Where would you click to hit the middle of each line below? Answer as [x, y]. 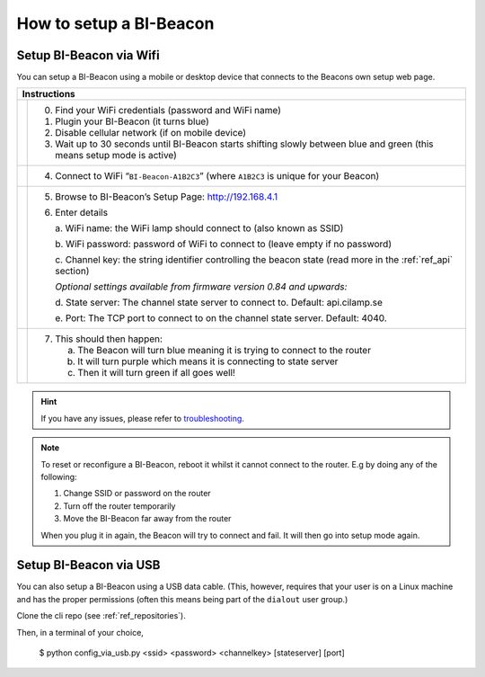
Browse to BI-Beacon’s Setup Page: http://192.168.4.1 [167, 197]
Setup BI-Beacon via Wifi [88, 55]
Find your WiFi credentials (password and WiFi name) [168, 111]
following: [59, 477]
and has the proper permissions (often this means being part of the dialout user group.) [182, 599]
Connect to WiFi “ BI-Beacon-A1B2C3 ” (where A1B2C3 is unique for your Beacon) [217, 176]
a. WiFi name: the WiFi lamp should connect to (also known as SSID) [199, 228]
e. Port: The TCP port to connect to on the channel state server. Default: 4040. [221, 318]
